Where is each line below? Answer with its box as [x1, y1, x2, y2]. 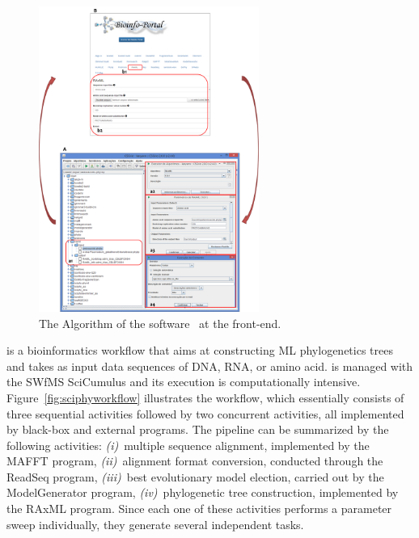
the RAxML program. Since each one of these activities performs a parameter [6, 500, 392, 517]
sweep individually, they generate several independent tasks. [6, 515, 304, 532]
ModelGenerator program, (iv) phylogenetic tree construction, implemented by [6, 484, 399, 501]
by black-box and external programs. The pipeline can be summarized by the [6, 421, 389, 438]
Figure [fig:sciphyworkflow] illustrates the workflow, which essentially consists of [6, 389, 404, 406]
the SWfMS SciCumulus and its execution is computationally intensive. [6, 373, 361, 390]
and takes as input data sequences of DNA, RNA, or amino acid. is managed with [6, 357, 413, 374]
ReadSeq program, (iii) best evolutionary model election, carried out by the [6, 468, 384, 485]
